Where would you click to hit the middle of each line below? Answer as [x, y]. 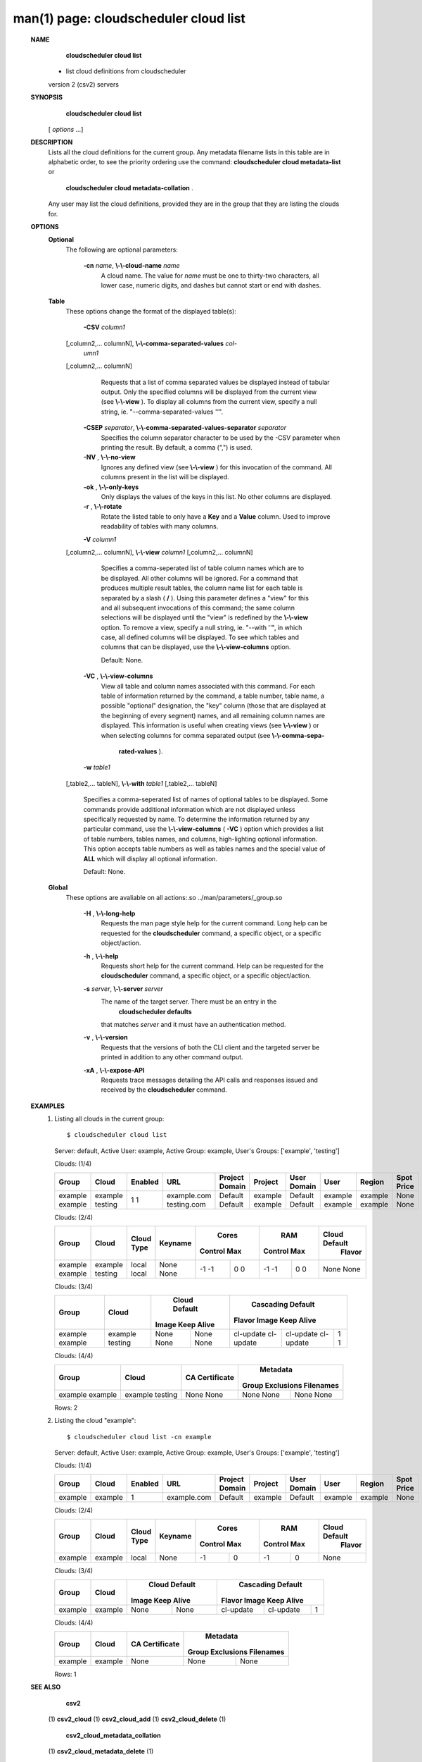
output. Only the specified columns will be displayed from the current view [209, 392]
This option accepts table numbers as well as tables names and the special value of [205, 849]
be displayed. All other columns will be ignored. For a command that [199, 578]
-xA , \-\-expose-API [114, 1070]
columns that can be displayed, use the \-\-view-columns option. [196, 647]
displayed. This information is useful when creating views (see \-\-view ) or [210, 725]
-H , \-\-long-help [109, 913]
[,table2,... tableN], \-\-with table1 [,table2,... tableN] [141, 783]
